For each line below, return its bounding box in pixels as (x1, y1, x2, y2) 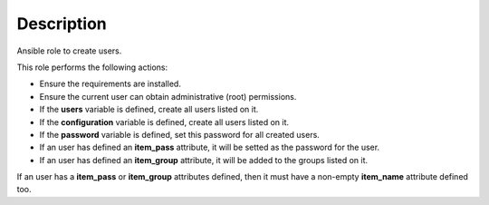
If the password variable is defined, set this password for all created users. (39, 129, 321, 140)
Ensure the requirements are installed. (39, 78, 181, 90)
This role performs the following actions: (16, 62, 168, 73)
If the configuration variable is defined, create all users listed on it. (39, 116, 290, 127)
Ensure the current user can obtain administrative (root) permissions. (39, 91, 297, 102)
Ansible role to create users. (16, 45, 122, 56)
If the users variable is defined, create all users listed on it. (39, 104, 259, 115)
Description (16, 14, 108, 34)
